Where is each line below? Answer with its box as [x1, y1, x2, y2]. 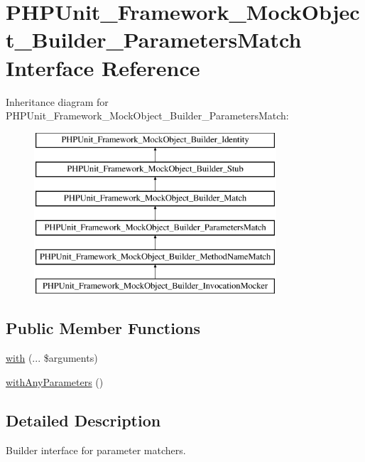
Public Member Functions [6, 317, 200, 339]
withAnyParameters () [6, 374, 104, 389]
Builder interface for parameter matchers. [6, 442, 186, 457]
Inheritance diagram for [6, 94, 109, 109]
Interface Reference [6, 53, 200, 82]
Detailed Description [6, 409, 161, 431]
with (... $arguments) [6, 350, 98, 365]
